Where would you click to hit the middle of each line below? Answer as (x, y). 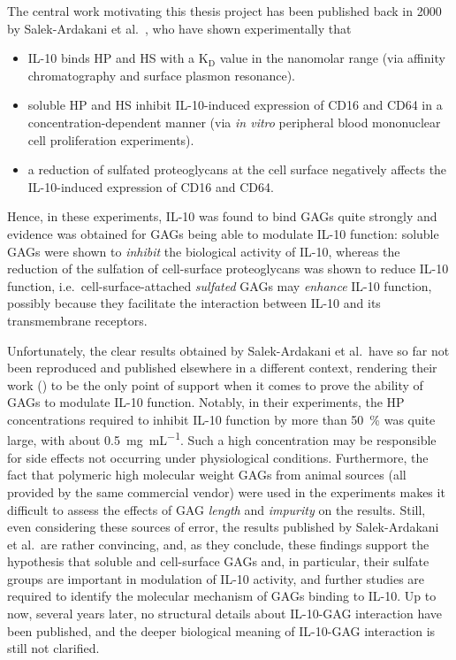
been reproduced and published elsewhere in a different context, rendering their (222, 368)
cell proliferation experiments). (111, 139)
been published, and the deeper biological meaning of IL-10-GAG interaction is (221, 630)
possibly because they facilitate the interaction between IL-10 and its (194, 303)
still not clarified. (53, 648)
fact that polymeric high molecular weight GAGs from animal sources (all (207, 475)
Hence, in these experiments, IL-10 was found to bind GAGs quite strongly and (222, 216)
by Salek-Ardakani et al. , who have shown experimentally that (179, 28)
